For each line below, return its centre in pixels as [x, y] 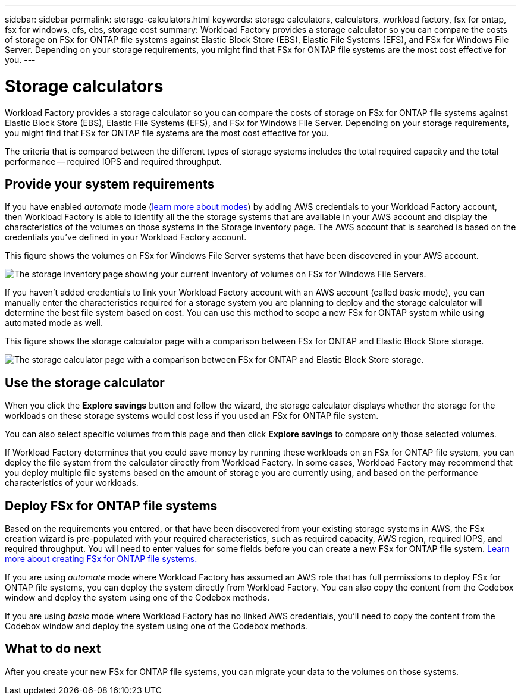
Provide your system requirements [110, 184]
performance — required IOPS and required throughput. [113, 161]
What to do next [53, 649]
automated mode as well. [54, 323]
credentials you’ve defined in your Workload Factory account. [126, 237]
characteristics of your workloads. [72, 483]
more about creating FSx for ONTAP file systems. [101, 559]
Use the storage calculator [85, 382]
